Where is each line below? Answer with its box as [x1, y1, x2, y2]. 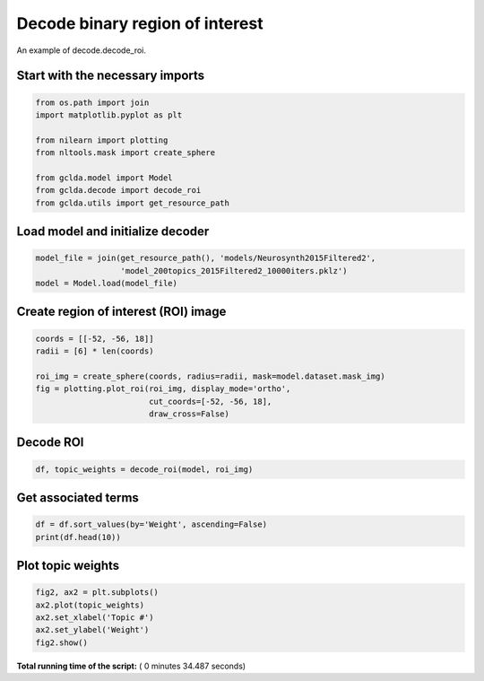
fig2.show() [35, 637, 89, 648]
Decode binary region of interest [16, 13, 264, 33]
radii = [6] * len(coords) [35, 346, 154, 356]
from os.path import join [35, 97, 150, 108]
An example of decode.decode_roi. [16, 45, 147, 56]
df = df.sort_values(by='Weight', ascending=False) [35, 519, 268, 529]
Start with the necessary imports [16, 68, 205, 83]
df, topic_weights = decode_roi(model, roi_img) [35, 464, 254, 475]
